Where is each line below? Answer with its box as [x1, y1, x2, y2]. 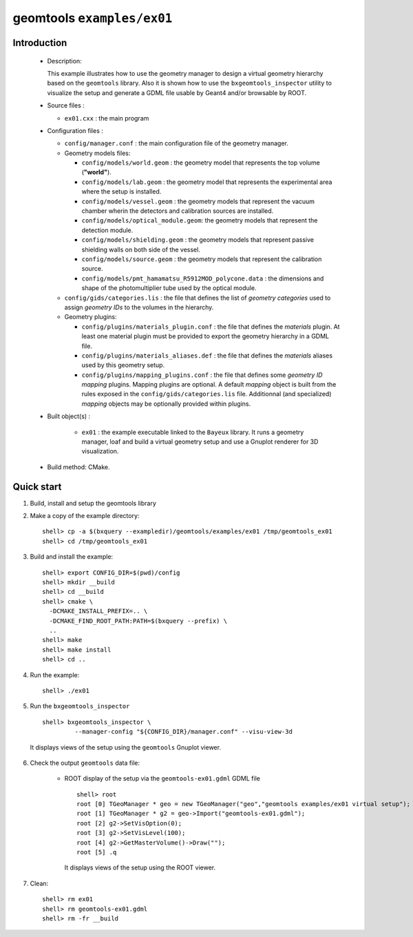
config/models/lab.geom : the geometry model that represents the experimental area [81, 178, 332, 186]
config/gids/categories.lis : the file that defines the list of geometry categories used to [64, 294, 331, 302]
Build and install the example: [30, 553, 114, 561]
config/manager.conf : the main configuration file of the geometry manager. [64, 139, 288, 147]
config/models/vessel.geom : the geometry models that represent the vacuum [81, 197, 315, 205]
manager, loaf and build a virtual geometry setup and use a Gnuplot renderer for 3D [81, 437, 319, 446]
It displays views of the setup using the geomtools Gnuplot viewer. [30, 743, 222, 751]
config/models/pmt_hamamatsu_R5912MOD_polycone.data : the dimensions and [81, 274, 324, 282]
